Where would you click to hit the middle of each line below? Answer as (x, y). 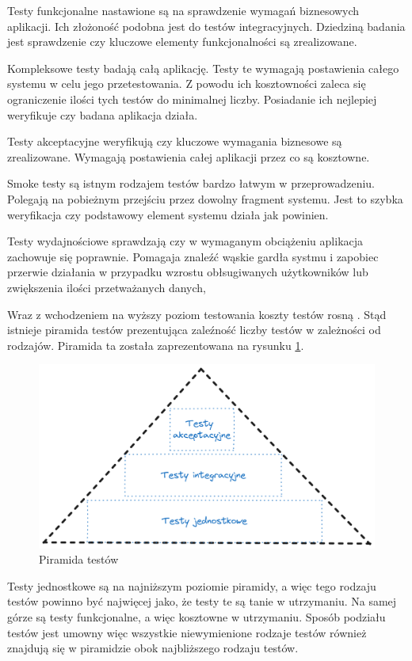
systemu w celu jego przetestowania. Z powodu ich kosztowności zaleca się (187, 84)
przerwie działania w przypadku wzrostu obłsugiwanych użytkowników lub (188, 272)
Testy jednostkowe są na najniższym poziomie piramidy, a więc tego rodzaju (192, 585)
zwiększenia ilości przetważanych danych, (107, 287)
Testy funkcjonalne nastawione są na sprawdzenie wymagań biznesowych (183, 10)
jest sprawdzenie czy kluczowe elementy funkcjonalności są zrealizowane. (182, 42)
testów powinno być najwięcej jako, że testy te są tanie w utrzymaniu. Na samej (202, 601)
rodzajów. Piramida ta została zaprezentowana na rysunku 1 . (156, 345)
